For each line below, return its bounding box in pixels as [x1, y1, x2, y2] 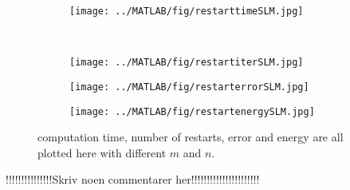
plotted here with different [37, 144, 167, 160]
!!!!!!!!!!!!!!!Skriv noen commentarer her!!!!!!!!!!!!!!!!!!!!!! [6, 171, 260, 188]
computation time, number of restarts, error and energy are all [37, 129, 344, 145]
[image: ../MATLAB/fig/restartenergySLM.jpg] [69, 105, 315, 117]
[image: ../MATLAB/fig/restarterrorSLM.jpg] [69, 81, 309, 93]
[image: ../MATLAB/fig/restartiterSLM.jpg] [69, 57, 304, 69]
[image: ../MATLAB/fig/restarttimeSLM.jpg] [69, 6, 304, 17]
